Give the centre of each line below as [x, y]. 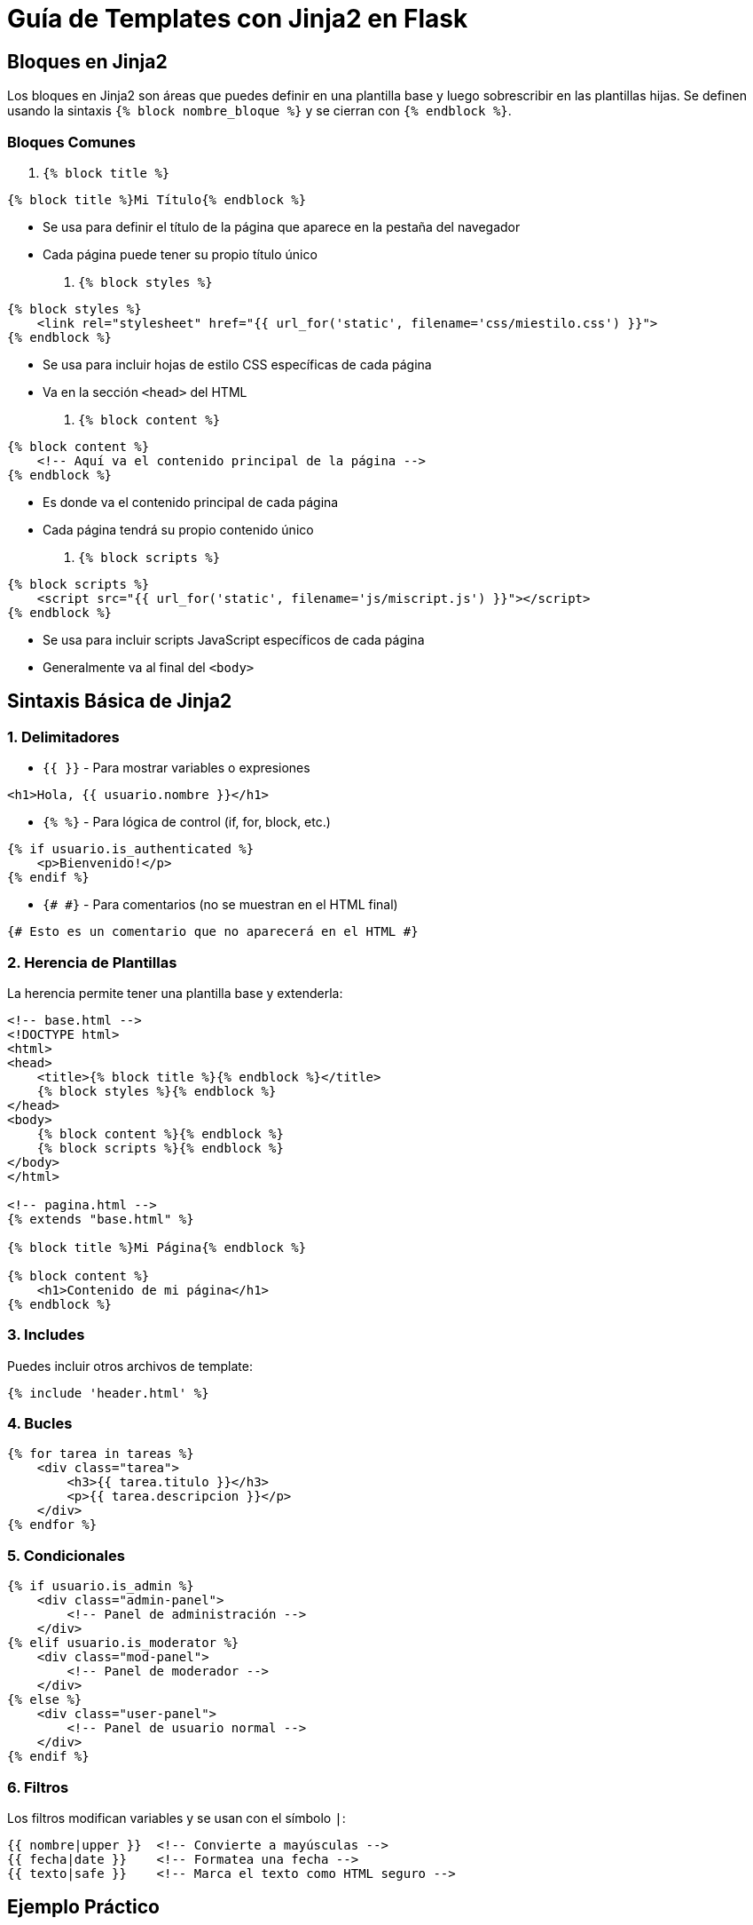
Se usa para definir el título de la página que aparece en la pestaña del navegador [282, 226]
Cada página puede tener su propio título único [180, 254]
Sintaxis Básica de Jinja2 [120, 701]
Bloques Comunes [71, 142]
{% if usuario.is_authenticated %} [131, 849]
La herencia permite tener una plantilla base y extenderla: [175, 993]
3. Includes [46, 1335]
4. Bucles [40, 1424]
